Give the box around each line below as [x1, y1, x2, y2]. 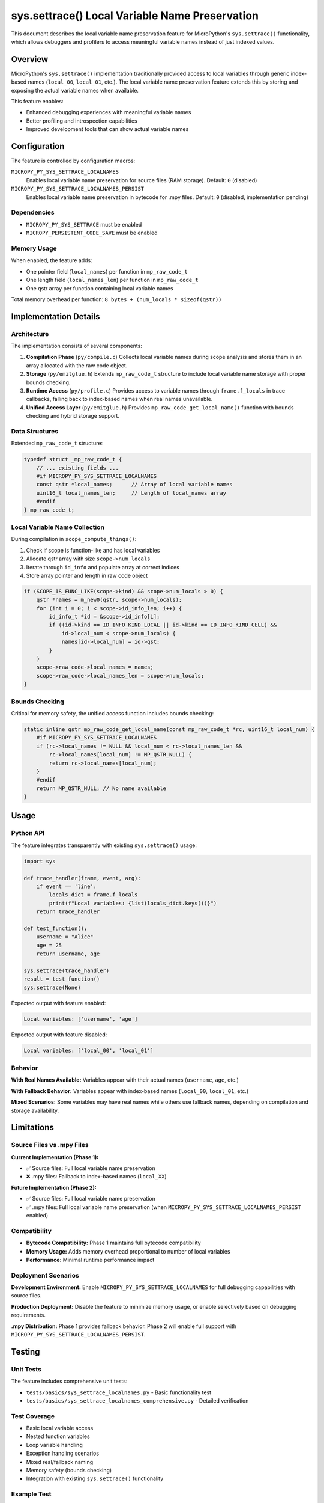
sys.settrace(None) [23, 984, 81, 991]
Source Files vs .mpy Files [11, 1141, 89, 1149]
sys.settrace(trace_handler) [23, 967, 110, 974]
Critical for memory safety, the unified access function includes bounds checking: [11, 709, 214, 717]
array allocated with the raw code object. [26, 361, 128, 369]
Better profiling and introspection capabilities [26, 117, 137, 124]
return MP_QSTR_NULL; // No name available [36, 785, 166, 792]
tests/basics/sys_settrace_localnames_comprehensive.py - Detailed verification [26, 1397, 249, 1404]
